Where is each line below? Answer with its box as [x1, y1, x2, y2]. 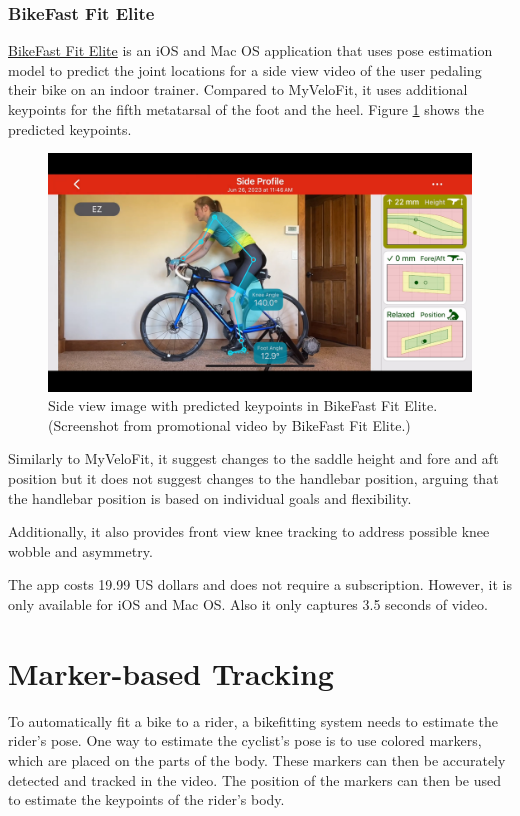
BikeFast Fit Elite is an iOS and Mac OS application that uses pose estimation [8, 40, 493, 61]
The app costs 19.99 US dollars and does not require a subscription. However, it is [8, 574, 512, 595]
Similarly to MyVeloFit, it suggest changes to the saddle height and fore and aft [8, 448, 499, 469]
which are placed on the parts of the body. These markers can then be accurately [8, 749, 506, 770]
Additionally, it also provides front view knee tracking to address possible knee [8, 521, 490, 542]
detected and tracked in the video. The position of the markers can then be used [8, 769, 502, 790]
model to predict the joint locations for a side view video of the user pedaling [8, 59, 482, 80]
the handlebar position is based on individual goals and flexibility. [8, 487, 412, 508]
